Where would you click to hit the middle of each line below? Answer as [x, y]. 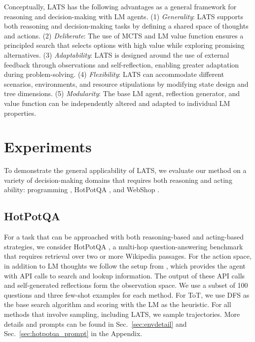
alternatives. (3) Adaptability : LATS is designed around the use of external [117, 54]
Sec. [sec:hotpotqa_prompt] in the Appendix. [73, 333]
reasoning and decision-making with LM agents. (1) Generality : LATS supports [124, 16]
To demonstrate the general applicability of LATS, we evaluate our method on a [125, 170]
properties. [20, 113]
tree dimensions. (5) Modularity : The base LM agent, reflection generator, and [122, 93]
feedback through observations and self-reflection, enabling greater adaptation [122, 64]
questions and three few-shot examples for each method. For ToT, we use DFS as [127, 294]
